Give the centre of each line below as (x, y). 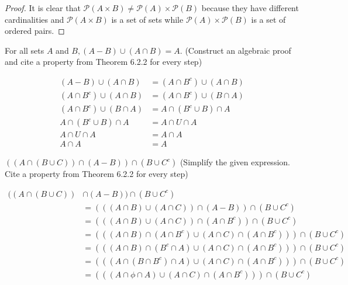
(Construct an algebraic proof (238, 50)
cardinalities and (35, 19)
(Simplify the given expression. (235, 162)
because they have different (250, 8)
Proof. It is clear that (43, 8)
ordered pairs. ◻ (35, 31)
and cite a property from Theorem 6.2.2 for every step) (104, 62)
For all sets (25, 50)
